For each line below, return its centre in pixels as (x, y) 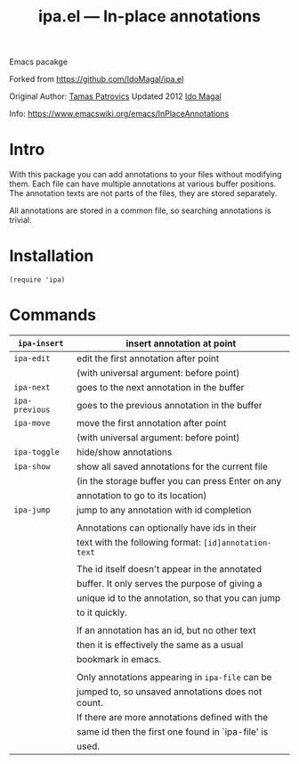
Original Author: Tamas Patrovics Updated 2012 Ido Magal (115, 96)
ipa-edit (32, 358)
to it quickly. (102, 612)
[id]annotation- (238, 542)
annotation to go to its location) (142, 495)
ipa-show (32, 467)
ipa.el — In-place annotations (149, 16)
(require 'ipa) (37, 280)
